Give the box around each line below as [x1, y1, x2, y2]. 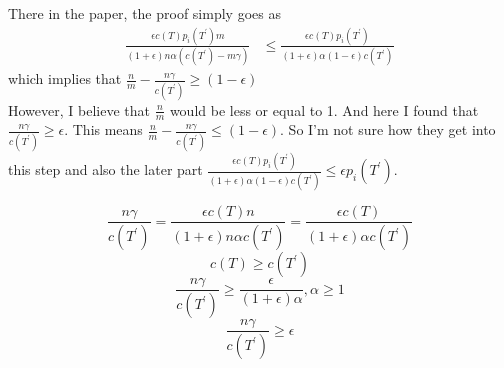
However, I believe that [8, 99, 150, 120]
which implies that [8, 68, 122, 89]
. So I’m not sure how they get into [280, 119, 496, 140]
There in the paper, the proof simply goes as [8, 3, 281, 23]
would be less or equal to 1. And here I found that [169, 99, 479, 120]
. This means [64, 119, 143, 140]
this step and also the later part [8, 159, 203, 180]
